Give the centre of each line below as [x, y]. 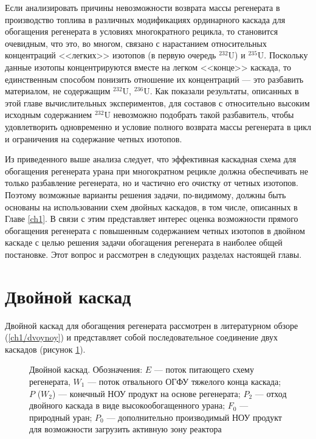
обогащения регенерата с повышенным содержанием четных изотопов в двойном [155, 230]
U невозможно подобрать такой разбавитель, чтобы [199, 115]
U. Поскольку [283, 55]
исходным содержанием [49, 115]
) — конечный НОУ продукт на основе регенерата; [146, 393]
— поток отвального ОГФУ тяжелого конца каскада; [184, 381]
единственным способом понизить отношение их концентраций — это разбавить [154, 79]
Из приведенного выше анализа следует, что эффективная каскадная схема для [151, 159]
